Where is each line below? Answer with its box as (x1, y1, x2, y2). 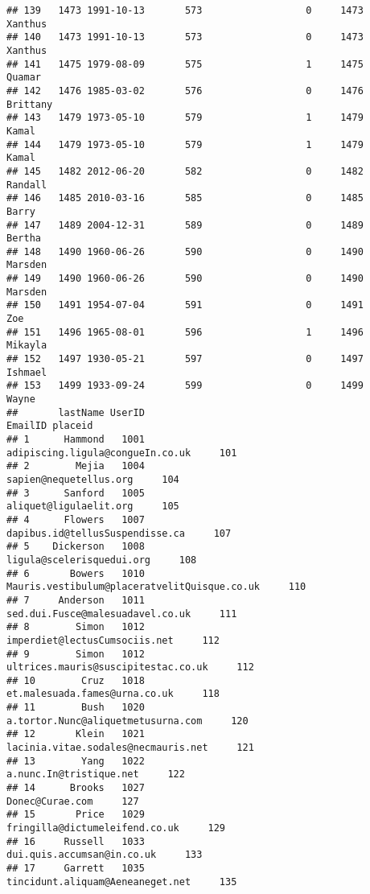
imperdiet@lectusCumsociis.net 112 (6, 634, 220, 646)
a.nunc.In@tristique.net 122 (6, 768, 185, 781)
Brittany (6, 98, 53, 110)
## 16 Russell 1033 (6, 835, 145, 847)
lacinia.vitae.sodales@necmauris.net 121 (6, 742, 254, 754)
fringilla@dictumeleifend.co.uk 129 (6, 822, 226, 834)
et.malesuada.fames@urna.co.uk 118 (6, 688, 220, 700)
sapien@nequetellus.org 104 (6, 473, 179, 485)
